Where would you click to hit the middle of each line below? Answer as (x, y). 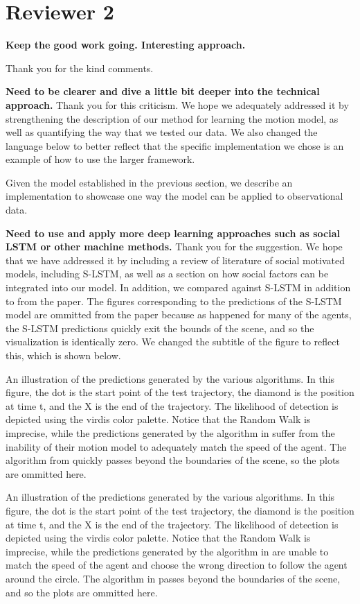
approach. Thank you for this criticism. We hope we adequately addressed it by (177, 104)
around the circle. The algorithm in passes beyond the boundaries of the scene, (173, 578)
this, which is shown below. (63, 355)
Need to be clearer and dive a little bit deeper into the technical (163, 91)
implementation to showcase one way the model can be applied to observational (174, 196)
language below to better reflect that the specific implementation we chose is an (175, 145)
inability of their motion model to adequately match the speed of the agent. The (176, 446)
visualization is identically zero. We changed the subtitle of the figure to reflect (173, 342)
